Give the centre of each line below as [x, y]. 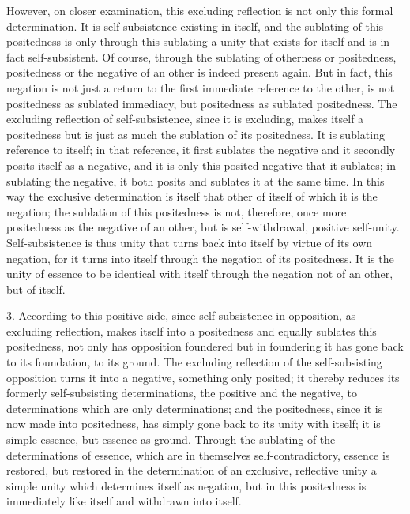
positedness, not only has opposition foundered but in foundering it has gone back [205, 346]
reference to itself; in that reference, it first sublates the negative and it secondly [201, 150]
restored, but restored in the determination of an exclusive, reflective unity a [192, 470]
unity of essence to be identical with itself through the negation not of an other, [200, 274]
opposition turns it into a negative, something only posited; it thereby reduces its [203, 377]
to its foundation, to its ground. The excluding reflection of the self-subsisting [194, 362]
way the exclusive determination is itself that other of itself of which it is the [192, 196]
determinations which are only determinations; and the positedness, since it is [195, 408]
